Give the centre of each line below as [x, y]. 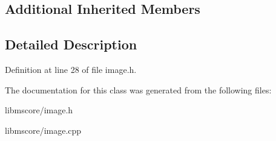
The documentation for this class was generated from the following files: [138, 89]
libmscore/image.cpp [43, 130]
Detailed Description [71, 44]
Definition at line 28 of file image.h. [71, 69]
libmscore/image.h [39, 110]
